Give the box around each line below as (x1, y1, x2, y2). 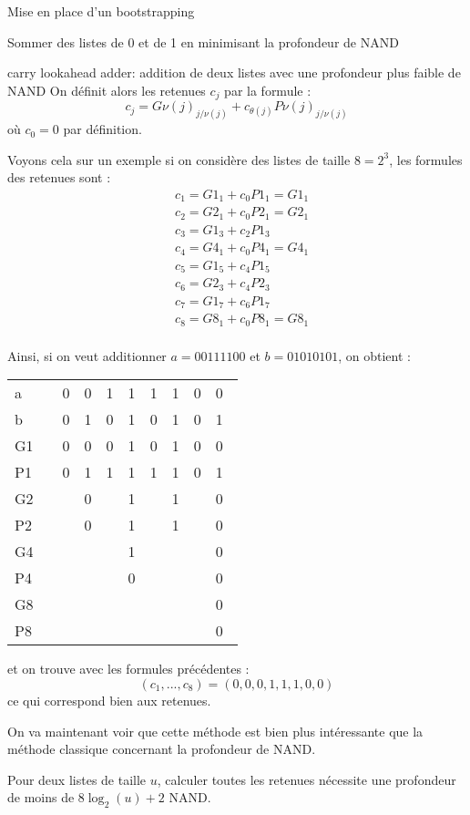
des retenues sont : (7, 168, 111, 187)
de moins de (7, 788, 75, 807)
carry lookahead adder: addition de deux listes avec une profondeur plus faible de (7, 63, 461, 82)
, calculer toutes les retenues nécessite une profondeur (157, 769, 456, 789)
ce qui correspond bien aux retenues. (7, 690, 211, 709)
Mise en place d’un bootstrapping (7, 2, 195, 20)
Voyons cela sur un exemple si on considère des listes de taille (7, 150, 351, 169)
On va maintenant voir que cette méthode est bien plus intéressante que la (7, 721, 424, 740)
